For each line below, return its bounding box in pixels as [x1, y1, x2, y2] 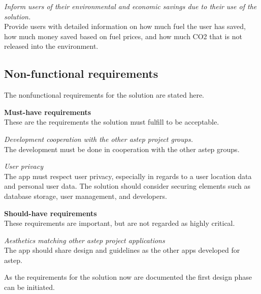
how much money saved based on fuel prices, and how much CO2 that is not [4, 31, 242, 41]
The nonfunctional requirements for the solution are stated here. [4, 90, 205, 100]
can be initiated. [4, 282, 55, 292]
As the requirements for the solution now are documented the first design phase [4, 272, 252, 282]
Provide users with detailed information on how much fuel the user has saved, [4, 21, 246, 32]
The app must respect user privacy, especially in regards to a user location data [4, 170, 252, 181]
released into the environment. [4, 41, 99, 51]
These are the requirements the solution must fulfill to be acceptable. [4, 116, 219, 127]
